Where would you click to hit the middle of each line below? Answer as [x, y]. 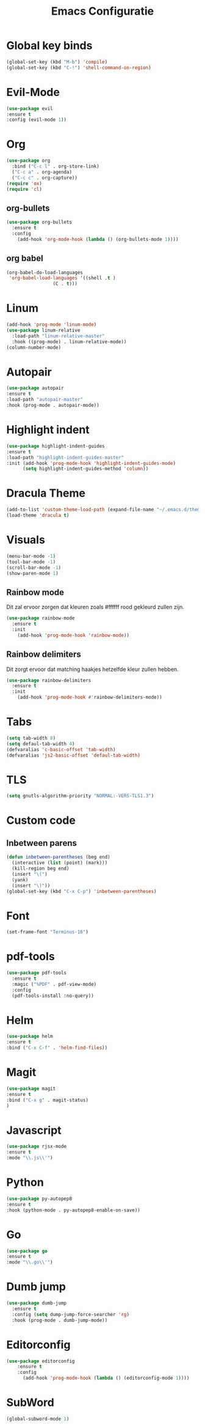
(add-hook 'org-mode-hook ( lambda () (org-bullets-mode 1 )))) [98, 239]
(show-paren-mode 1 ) [33, 573]
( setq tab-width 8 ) [31, 738]
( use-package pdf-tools [37, 973]
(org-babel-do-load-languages [45, 272]
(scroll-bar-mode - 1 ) [34, 568]
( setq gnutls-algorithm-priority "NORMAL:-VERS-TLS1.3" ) [80, 796]
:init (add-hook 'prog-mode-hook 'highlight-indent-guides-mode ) [91, 463]
